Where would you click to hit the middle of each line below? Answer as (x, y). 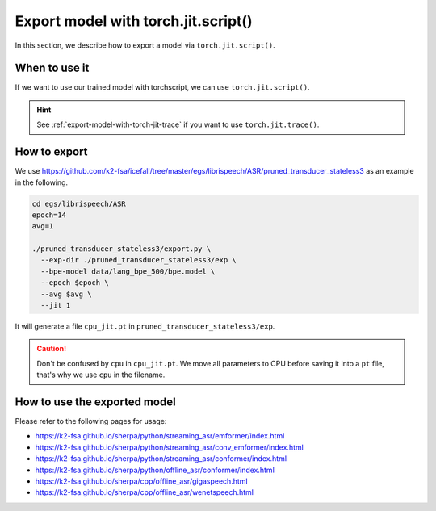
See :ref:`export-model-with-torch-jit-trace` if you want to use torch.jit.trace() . (178, 124)
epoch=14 (49, 215)
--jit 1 (56, 306)
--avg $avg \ (66, 294)
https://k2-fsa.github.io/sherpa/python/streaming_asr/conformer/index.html (161, 459)
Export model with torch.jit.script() (134, 21)
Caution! (52, 349)
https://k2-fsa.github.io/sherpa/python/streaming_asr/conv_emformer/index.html (170, 447)
